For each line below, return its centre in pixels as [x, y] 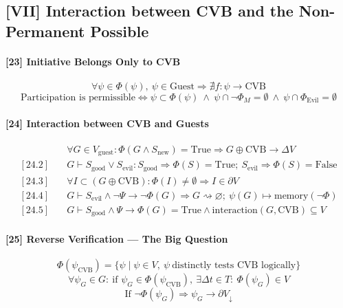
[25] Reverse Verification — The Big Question [117, 238]
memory [291, 196]
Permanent [45, 31]
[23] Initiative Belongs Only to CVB [93, 61]
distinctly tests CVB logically [234, 266]
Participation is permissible [78, 97]
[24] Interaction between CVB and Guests [107, 123]
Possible [120, 31]
